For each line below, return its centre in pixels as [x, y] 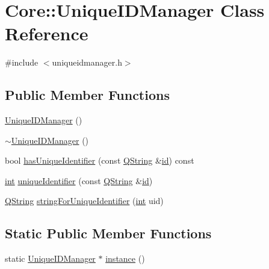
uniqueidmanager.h [87, 62]
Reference [47, 33]
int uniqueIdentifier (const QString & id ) [79, 180]
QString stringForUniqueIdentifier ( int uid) [84, 201]
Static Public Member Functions [108, 233]
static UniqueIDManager [50, 258]
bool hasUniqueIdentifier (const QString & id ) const [100, 160]
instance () [125, 258]
